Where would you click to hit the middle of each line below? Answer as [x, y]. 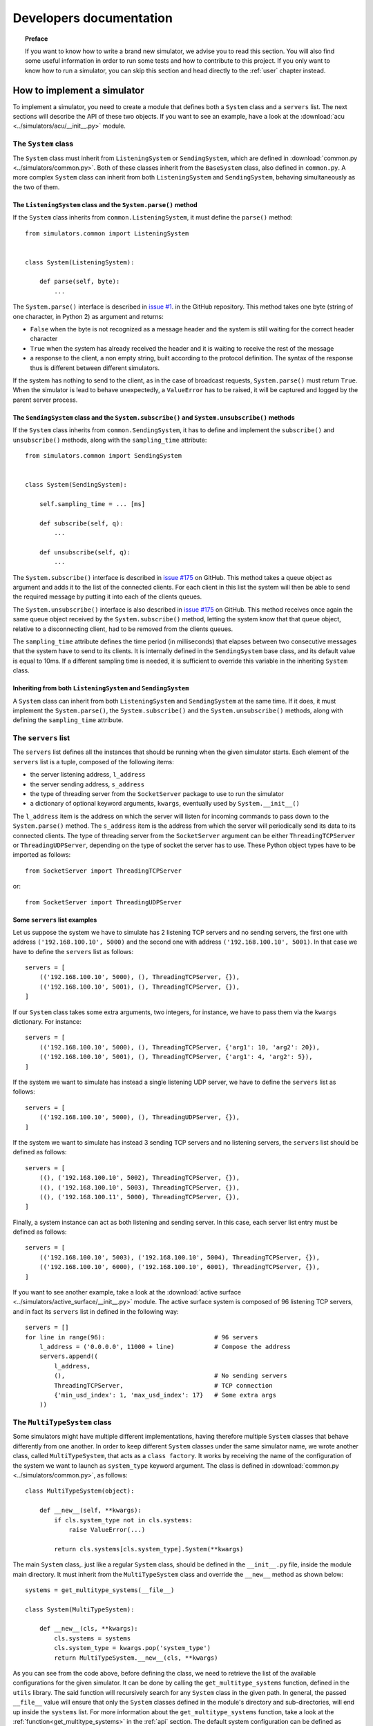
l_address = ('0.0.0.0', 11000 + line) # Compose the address [165, 1347]
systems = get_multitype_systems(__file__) [100, 1590]
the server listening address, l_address [88, 775]
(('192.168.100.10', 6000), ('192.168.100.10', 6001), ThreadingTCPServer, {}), [180, 1267]
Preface [37, 39]
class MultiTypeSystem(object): [80, 1491]
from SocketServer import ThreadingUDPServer [104, 902]
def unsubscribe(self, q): [85, 552]
